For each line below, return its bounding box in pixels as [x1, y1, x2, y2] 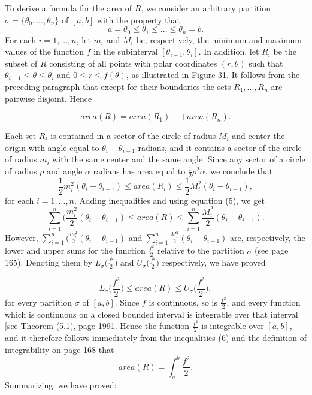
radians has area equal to [93, 164, 186, 177]
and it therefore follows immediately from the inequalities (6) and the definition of [5, 331, 307, 344]
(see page [255, 244, 289, 257]
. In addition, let [198, 45, 259, 58]
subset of [5, 56, 38, 69]
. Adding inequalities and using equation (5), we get [74, 194, 265, 206]
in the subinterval [93, 45, 158, 58]
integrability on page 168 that [5, 343, 114, 355]
